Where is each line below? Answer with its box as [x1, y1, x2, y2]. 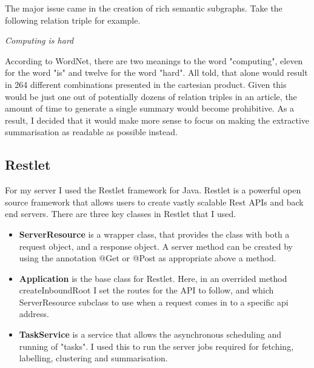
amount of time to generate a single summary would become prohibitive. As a [5, 102, 295, 115]
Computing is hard [5, 34, 74, 47]
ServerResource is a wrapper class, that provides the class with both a [19, 227, 290, 240]
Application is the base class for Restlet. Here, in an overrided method [19, 272, 287, 284]
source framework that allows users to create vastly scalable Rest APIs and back [5, 195, 304, 208]
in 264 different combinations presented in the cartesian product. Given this [5, 78, 287, 90]
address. [19, 307, 49, 320]
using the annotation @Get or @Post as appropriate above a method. [19, 252, 276, 264]
